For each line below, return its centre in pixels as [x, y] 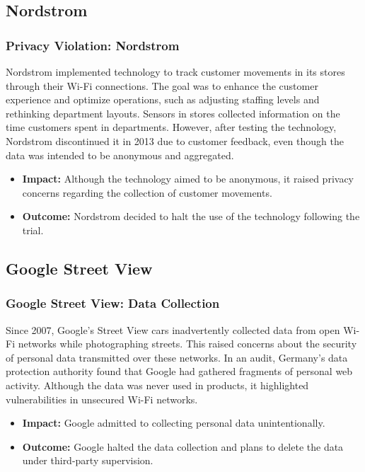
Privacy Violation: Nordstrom [93, 45]
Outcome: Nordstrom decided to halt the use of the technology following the [191, 216]
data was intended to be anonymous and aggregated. [120, 155]
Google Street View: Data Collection [113, 303]
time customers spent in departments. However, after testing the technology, [171, 127]
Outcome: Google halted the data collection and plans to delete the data [183, 446]
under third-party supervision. [88, 460]
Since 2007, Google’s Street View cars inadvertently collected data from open [173, 329]
